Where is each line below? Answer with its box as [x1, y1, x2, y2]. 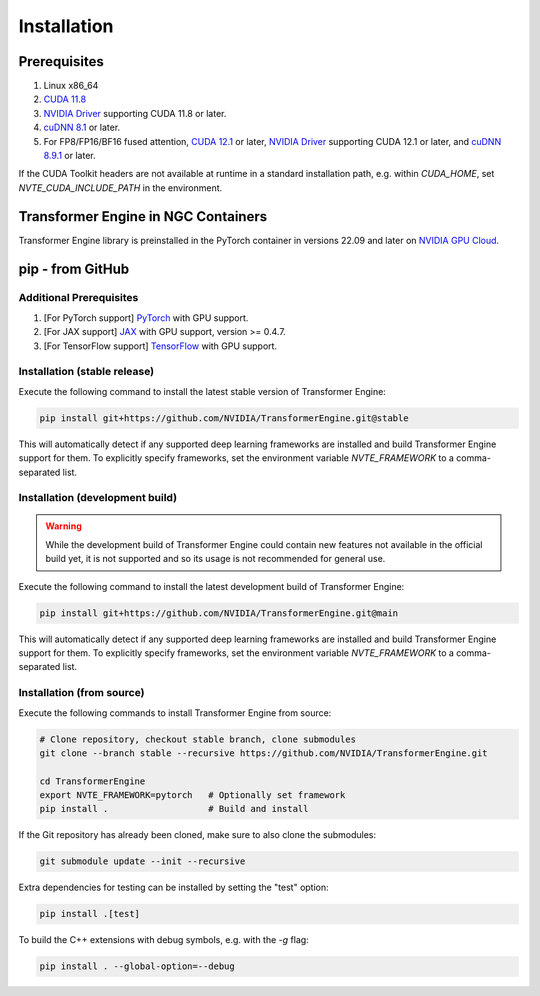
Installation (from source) [18, 686, 145, 700]
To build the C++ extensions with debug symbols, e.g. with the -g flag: [18, 934, 309, 946]
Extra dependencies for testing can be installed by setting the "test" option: [18, 881, 329, 894]
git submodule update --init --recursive [39, 856, 246, 867]
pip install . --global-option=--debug [39, 961, 235, 972]
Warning [45, 520, 82, 532]
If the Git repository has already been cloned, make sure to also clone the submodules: [18, 829, 377, 841]
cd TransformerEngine [39, 775, 146, 787]
